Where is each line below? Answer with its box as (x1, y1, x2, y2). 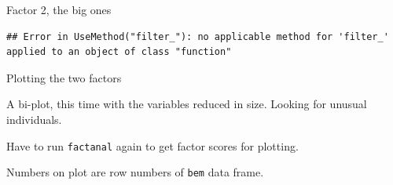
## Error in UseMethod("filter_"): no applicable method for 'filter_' (6, 31, 389, 42)
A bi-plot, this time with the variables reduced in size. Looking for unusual (6, 96, 367, 112)
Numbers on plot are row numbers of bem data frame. (6, 164, 264, 180)
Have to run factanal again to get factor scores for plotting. (6, 137, 299, 154)
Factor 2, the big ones (6, 2, 112, 17)
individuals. (6, 111, 62, 127)
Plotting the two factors (6, 69, 122, 85)
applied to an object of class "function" (6, 46, 232, 58)
